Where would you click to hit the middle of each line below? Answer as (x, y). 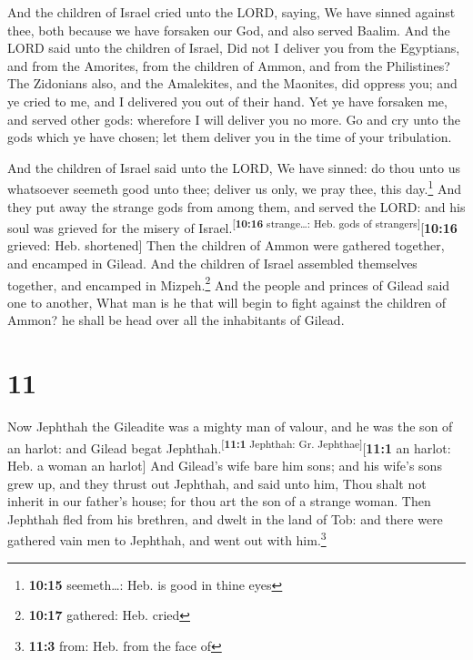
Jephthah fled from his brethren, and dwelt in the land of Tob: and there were (225, 518)
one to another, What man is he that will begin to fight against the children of (227, 302)
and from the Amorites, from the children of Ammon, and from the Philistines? (229, 65)
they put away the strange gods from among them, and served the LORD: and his (236, 206)
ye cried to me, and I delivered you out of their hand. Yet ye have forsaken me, (227, 101)
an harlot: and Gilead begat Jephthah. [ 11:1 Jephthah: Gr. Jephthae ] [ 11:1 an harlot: (229, 446)
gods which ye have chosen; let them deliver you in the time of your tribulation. (230, 137)
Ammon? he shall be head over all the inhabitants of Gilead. (176, 320)
